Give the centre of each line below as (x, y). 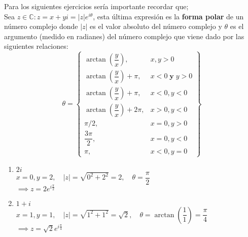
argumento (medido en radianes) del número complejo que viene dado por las (124, 36)
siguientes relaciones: (36, 46)
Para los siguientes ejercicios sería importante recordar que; (96, 6)
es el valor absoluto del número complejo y (156, 26)
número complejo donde (41, 26)
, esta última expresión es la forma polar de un (168, 16)
